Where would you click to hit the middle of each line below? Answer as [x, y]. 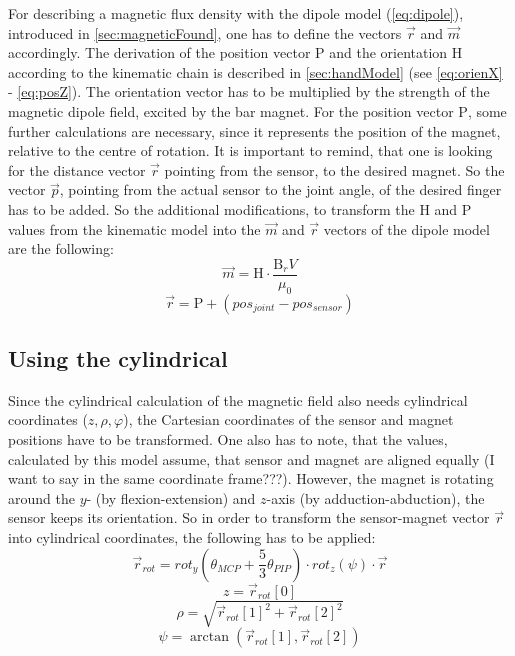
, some [487, 110]
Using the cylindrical [118, 357]
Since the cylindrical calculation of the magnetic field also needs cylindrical [238, 399]
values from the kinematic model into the [134, 228]
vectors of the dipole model [406, 228]
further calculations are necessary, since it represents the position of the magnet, [254, 130]
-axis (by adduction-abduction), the [375, 497]
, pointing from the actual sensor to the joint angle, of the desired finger [280, 189]
